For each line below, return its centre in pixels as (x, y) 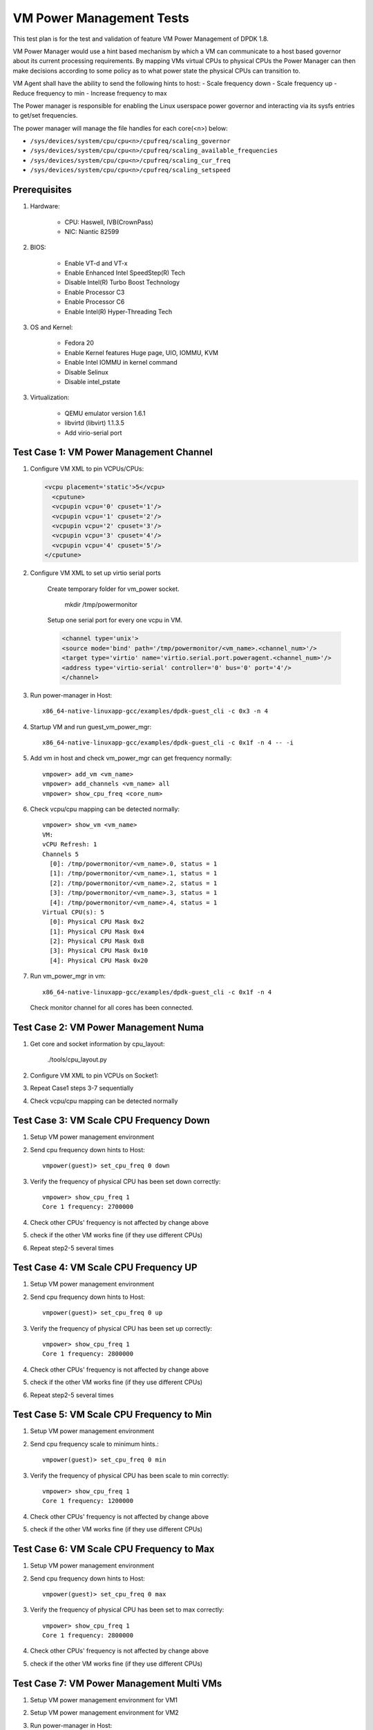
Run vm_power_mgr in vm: (68, 976)
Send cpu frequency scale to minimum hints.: (94, 1444)
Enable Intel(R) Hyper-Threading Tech (118, 311)
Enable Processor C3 (95, 292)
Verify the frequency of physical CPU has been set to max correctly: (127, 1610)
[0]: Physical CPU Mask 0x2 (97, 922)
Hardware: (45, 206)
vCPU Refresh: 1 (70, 845)
